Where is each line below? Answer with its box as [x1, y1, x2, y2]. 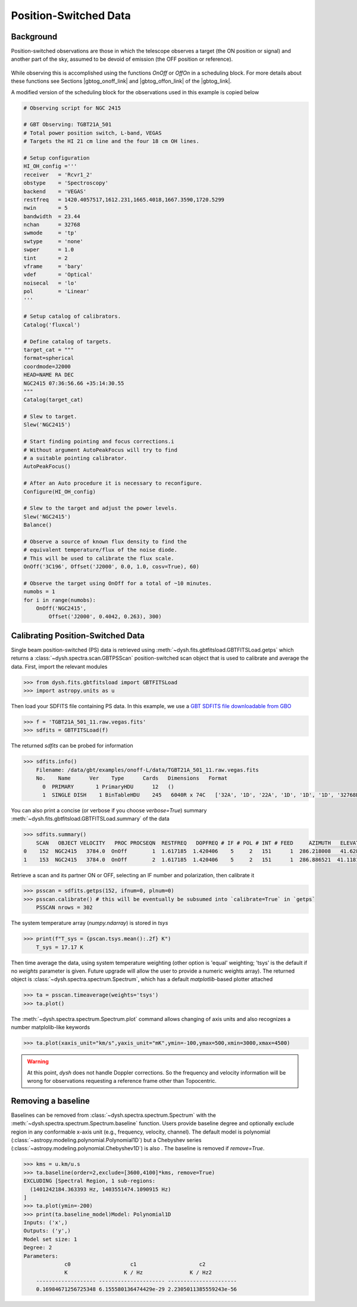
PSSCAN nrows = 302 [36, 904, 93, 911]
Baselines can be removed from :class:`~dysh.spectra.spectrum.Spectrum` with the [11, 1112, 217, 1119]
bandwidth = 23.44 [23, 213, 80, 220]
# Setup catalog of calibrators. [23, 313, 121, 320]
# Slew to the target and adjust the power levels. [23, 505, 178, 512]
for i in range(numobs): [23, 597, 96, 603]
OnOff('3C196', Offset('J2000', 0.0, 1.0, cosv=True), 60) [23, 563, 199, 570]
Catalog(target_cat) [23, 396, 83, 403]
